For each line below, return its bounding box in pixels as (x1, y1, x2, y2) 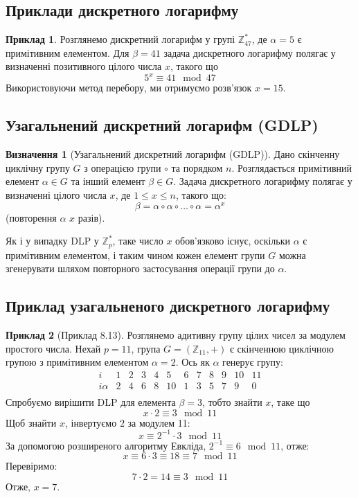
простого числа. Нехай (6, 341, 101, 355)
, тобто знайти (202, 395, 262, 409)
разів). (78, 210, 105, 224)
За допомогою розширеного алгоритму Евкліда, (6, 438, 206, 452)
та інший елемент (71, 174, 145, 188)
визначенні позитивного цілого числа (6, 59, 162, 73)
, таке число (112, 233, 163, 248)
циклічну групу (6, 160, 70, 175)
